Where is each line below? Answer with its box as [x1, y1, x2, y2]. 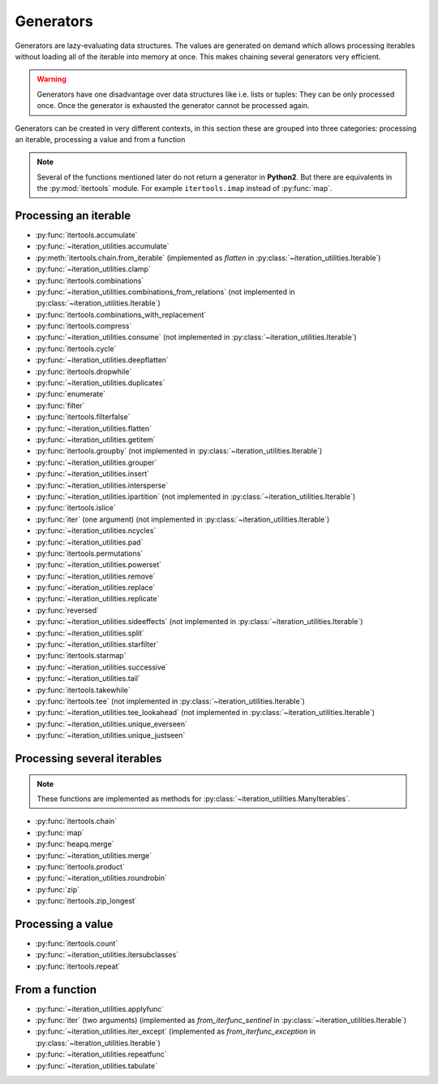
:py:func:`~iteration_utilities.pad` [35, 537, 144, 547]
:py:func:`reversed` [35, 605, 100, 615]
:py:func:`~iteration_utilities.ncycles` [35, 526, 157, 535]
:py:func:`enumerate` [35, 389, 105, 399]
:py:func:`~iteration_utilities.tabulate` [35, 1060, 158, 1070]
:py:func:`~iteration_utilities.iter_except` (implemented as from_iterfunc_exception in [35, 1026, 316, 1036]
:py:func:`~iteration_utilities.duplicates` [35, 378, 165, 388]
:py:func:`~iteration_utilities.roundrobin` [35, 874, 168, 883]
